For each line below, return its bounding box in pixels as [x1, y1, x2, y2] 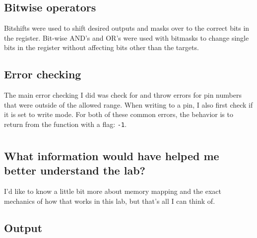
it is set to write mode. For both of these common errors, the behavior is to [4, 109, 233, 119]
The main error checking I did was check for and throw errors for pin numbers [4, 90, 242, 100]
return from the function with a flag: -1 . [4, 119, 127, 129]
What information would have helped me [4, 148, 219, 163]
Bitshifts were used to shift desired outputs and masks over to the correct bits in [4, 23, 250, 33]
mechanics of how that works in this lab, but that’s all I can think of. [4, 195, 215, 206]
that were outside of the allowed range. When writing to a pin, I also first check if [4, 99, 253, 110]
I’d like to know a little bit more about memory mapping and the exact [4, 186, 221, 196]
